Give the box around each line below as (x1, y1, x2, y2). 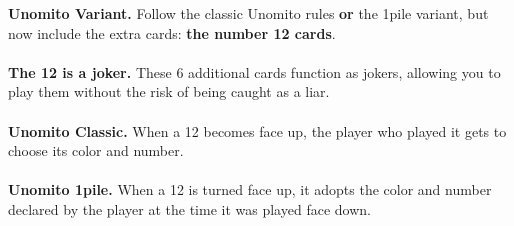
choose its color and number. (8, 140, 184, 161)
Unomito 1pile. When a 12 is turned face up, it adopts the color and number (8, 179, 492, 200)
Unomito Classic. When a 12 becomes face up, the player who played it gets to (8, 120, 507, 141)
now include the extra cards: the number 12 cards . (8, 22, 336, 43)
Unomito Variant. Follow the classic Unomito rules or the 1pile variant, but (8, 3, 489, 23)
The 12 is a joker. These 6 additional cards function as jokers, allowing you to (8, 61, 501, 82)
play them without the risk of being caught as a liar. (8, 81, 330, 102)
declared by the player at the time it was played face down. (8, 198, 371, 219)
